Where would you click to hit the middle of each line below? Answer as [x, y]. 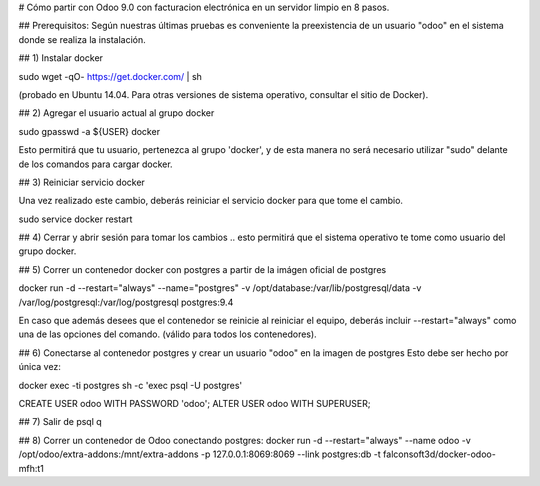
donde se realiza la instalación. [82, 39]
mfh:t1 [31, 468]
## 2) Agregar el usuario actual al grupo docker [116, 113]
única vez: [40, 367]
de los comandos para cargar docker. [96, 164]
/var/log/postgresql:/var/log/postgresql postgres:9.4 [126, 302]
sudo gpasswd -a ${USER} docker [89, 131]
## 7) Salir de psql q [60, 422]
